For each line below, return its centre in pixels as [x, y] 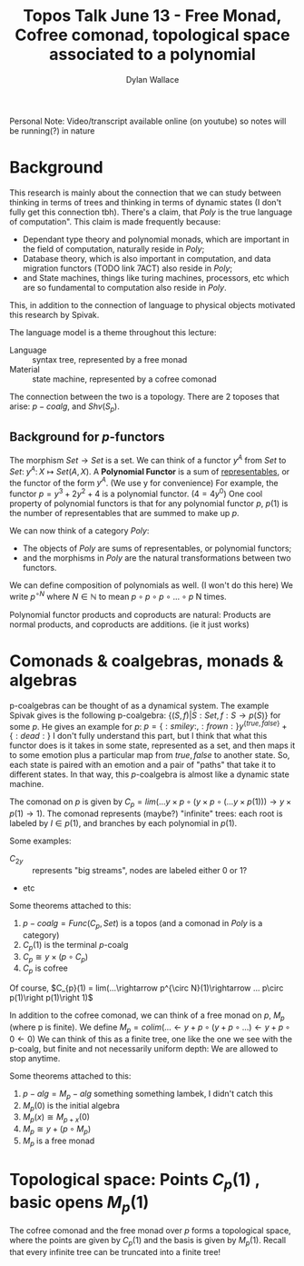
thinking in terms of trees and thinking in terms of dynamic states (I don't [146, 202]
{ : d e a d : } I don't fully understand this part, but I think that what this [138, 736]
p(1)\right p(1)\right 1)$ [51, 998]
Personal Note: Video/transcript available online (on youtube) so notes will [148, 121]
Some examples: [40, 841]
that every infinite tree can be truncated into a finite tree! [115, 1251]
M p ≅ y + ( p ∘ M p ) [57, 1130]
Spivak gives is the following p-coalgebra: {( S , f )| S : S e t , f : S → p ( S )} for [145, 715]
